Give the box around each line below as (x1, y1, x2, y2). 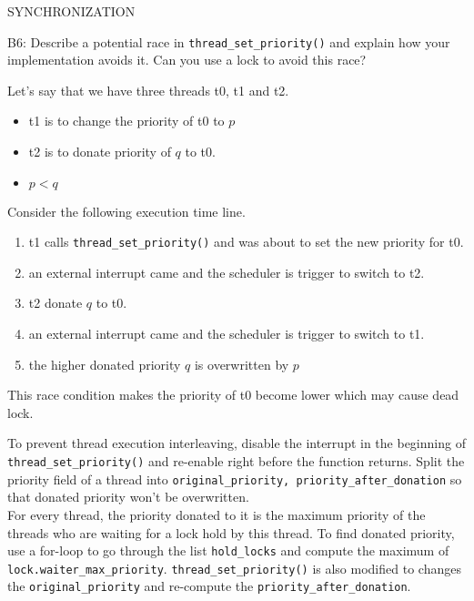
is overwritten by (194, 354, 289, 373)
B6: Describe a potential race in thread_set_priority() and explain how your (7, 32, 450, 51)
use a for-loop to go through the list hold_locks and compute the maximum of (7, 541, 449, 560)
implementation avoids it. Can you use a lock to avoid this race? (7, 50, 367, 69)
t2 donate (28, 293, 83, 312)
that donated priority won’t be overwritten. (7, 487, 249, 506)
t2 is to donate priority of (28, 142, 171, 161)
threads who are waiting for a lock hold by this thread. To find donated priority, (7, 523, 455, 542)
